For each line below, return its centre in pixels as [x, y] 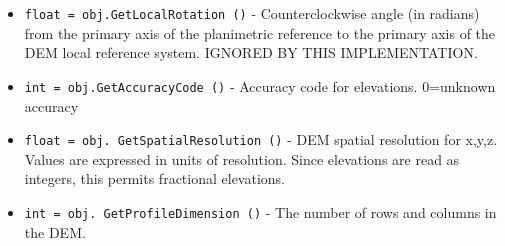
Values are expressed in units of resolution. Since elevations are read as [242, 158]
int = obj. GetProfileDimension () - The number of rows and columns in [260, 211]
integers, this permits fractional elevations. [154, 178]
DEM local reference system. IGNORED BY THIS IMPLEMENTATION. [251, 52]
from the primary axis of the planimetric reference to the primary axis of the [260, 32]
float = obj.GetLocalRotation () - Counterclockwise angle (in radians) [252, 13]
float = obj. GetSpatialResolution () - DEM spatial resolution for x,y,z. [261, 139]
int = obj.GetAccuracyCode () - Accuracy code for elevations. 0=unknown [260, 85]
